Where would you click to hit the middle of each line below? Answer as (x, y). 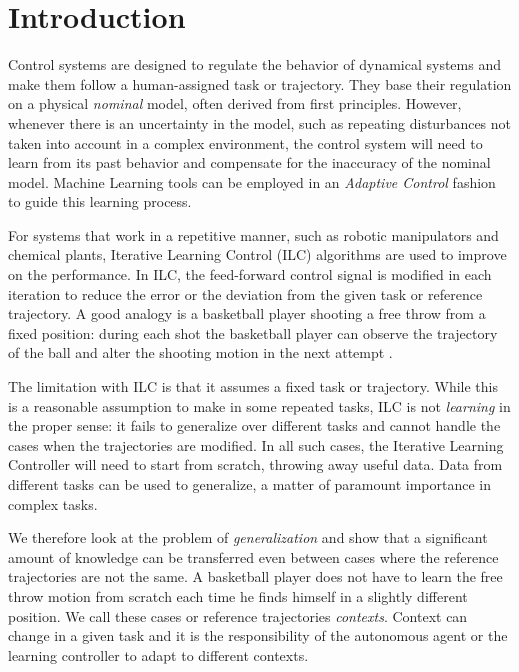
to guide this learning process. (100, 201)
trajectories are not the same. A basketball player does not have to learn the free (255, 576)
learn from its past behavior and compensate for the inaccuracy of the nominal (249, 162)
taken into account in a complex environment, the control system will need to (245, 142)
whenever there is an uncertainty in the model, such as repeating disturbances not (260, 122)
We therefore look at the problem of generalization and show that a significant (248, 537)
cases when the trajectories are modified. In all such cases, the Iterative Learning (256, 444)
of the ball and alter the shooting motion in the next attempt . (200, 352)
